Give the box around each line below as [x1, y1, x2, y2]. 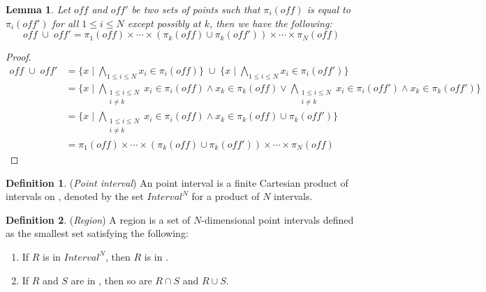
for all [52, 15, 79, 30]
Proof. [6, 49, 31, 64]
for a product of [191, 189, 260, 203]
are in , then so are [71, 272, 152, 287]
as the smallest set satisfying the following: [6, 226, 189, 240]
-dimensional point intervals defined [201, 212, 354, 226]
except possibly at [127, 15, 201, 30]
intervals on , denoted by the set [6, 189, 144, 203]
